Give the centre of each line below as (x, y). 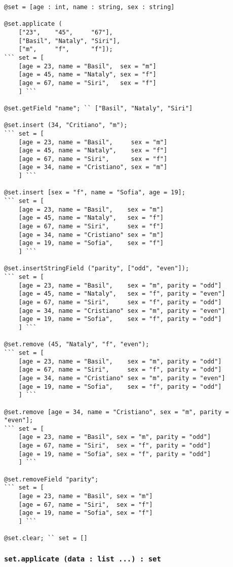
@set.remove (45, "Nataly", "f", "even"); (77, 345)
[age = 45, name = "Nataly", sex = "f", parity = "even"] (122, 294)
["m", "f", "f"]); (66, 49)
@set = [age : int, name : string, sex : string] (89, 7)
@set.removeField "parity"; (51, 479)
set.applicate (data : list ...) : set (83, 559)
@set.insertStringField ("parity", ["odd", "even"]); (97, 269)
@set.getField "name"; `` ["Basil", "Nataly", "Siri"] (99, 108)
